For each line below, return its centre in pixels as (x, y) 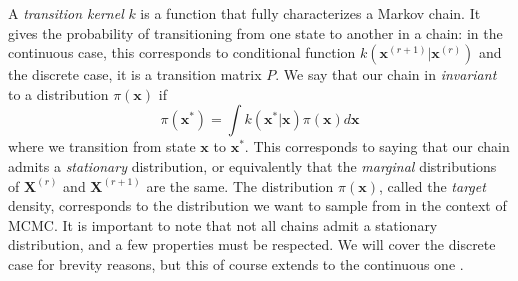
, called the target (432, 185)
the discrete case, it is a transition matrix (135, 74)
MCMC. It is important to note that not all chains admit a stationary (223, 224)
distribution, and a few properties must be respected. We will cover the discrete (252, 244)
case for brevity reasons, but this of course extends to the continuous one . (236, 263)
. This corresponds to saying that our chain (377, 146)
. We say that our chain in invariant (386, 74)
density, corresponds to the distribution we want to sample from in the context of (257, 205)
